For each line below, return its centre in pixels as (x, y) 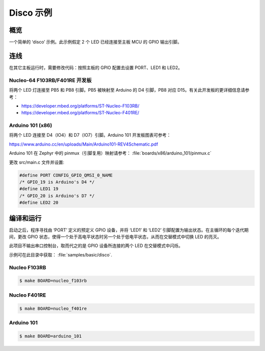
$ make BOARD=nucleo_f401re (53, 308)
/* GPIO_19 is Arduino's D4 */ (57, 182)
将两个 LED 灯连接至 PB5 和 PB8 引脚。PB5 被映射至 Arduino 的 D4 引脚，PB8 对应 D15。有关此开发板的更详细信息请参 (129, 90)
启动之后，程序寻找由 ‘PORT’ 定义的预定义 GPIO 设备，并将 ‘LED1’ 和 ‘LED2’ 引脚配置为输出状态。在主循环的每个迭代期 (129, 230)
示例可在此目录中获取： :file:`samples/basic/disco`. (61, 254)
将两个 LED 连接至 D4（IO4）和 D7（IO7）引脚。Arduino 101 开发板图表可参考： (90, 135)
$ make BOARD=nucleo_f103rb (53, 281)
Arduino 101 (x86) (31, 125)
